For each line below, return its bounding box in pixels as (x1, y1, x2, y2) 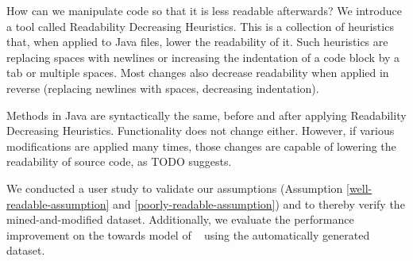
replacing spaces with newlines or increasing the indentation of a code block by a (6, 48, 400, 65)
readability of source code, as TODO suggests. (6, 153, 232, 170)
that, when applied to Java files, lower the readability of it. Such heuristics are (6, 33, 388, 50)
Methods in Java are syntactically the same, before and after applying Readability (6, 106, 407, 123)
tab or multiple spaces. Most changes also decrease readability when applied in (6, 64, 389, 81)
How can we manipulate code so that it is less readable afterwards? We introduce (6, 2, 402, 18)
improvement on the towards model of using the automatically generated (6, 226, 370, 243)
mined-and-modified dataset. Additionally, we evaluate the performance (6, 211, 354, 228)
